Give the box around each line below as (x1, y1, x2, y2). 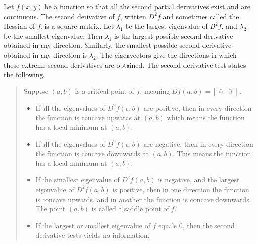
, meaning (140, 85, 170, 96)
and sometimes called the (163, 11, 239, 21)
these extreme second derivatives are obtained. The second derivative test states (4, 59, 246, 70)
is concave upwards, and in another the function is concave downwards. (35, 194, 251, 204)
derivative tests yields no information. (35, 230, 150, 240)
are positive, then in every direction (143, 102, 252, 113)
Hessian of (4, 21, 35, 31)
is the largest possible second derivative (114, 30, 233, 41)
